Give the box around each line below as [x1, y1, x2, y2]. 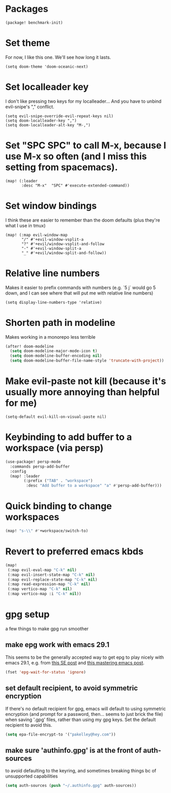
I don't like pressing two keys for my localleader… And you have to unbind [5, 98, 162, 104]
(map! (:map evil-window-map [5, 232, 68, 237]
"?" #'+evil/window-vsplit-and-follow [21, 241, 104, 247]
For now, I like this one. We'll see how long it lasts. [5, 54, 111, 60]
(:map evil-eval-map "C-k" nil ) [7, 567, 77, 573]
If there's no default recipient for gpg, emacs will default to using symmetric [5, 705, 166, 712]
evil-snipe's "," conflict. [5, 103, 55, 109]
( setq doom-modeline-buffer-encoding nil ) [10, 353, 102, 359]
